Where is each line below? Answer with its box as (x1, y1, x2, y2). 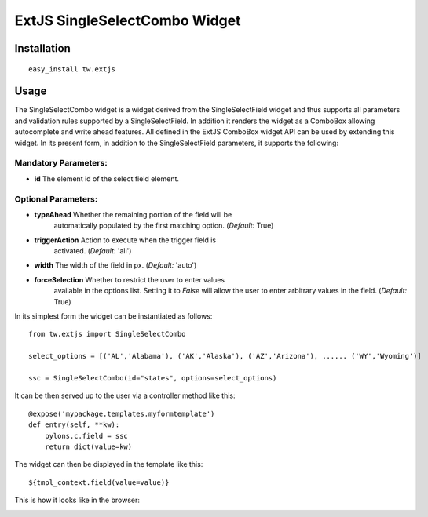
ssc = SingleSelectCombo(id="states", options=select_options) (28, 373, 277, 382)
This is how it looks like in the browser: (14, 495, 141, 505)
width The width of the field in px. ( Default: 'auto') (34, 260, 197, 270)
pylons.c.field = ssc (44, 431, 129, 440)
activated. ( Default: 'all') (53, 246, 132, 256)
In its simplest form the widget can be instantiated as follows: (14, 311, 213, 321)
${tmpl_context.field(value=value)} (28, 478, 170, 486)
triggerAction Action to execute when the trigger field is (34, 235, 216, 245)
